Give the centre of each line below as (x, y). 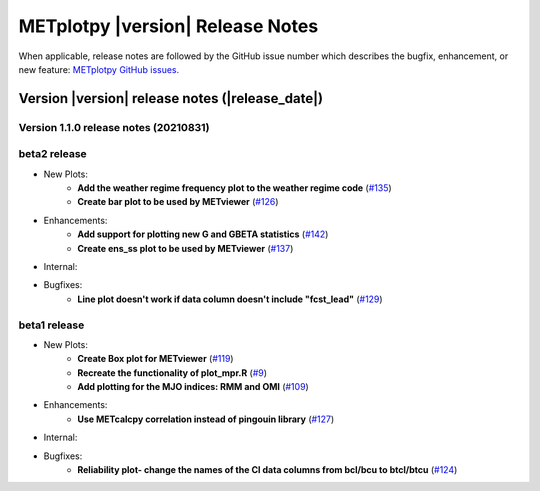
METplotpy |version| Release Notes (168, 26)
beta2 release (52, 154)
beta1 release (51, 325)
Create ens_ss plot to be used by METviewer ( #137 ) (185, 248)
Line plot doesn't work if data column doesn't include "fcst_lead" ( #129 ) (230, 299)
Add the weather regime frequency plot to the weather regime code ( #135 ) (234, 188)
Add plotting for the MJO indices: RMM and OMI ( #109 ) (193, 387)
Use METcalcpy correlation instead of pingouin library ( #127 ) (206, 419)
